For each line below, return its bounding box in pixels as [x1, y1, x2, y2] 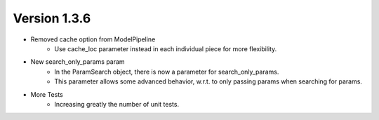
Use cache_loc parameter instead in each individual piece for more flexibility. [54, 44, 277, 53]
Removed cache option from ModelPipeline [30, 35, 156, 44]
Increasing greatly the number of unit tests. [54, 100, 179, 108]
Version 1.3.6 [13, 11, 91, 26]
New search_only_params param [30, 58, 126, 66]
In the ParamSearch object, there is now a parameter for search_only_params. [54, 67, 279, 76]
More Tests [30, 90, 63, 98]
